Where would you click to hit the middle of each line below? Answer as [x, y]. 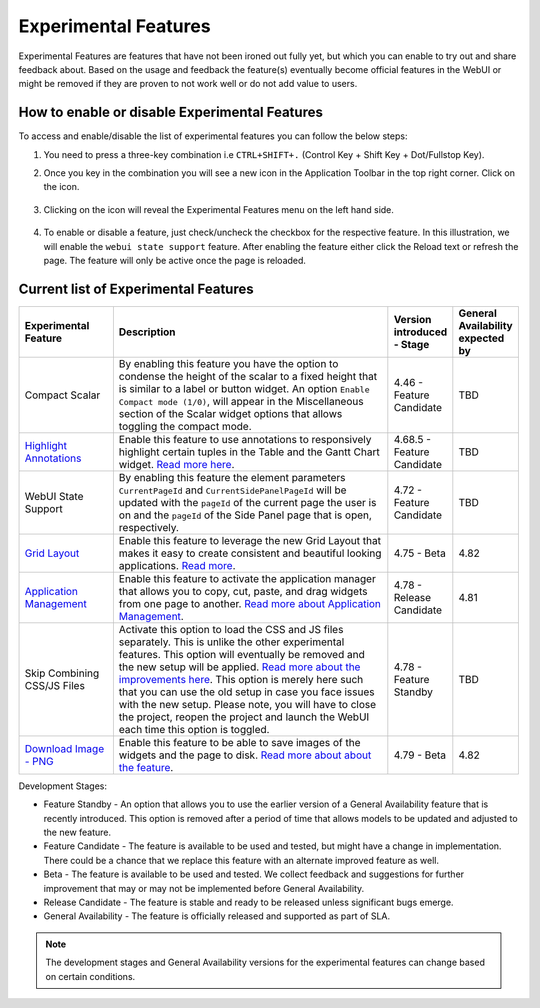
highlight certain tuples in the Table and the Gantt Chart [249, 452]
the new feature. [77, 832]
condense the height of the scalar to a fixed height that [248, 376]
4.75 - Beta [420, 553]
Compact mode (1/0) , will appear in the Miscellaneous [241, 401]
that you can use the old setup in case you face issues [246, 692]
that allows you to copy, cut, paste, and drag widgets [243, 591]
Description [147, 332]
